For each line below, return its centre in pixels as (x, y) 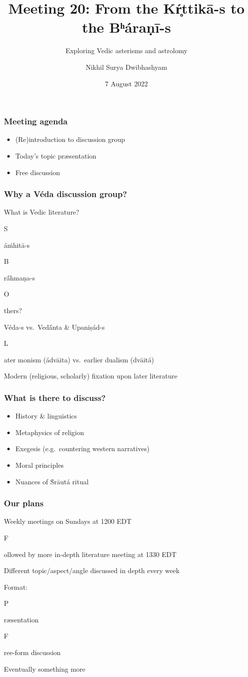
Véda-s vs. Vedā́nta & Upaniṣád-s (54, 327)
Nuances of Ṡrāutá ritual (52, 481)
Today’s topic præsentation (56, 155)
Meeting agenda (36, 121)
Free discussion (38, 172)
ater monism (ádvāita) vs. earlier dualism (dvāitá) (79, 359)
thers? (13, 310)
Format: (16, 587)
